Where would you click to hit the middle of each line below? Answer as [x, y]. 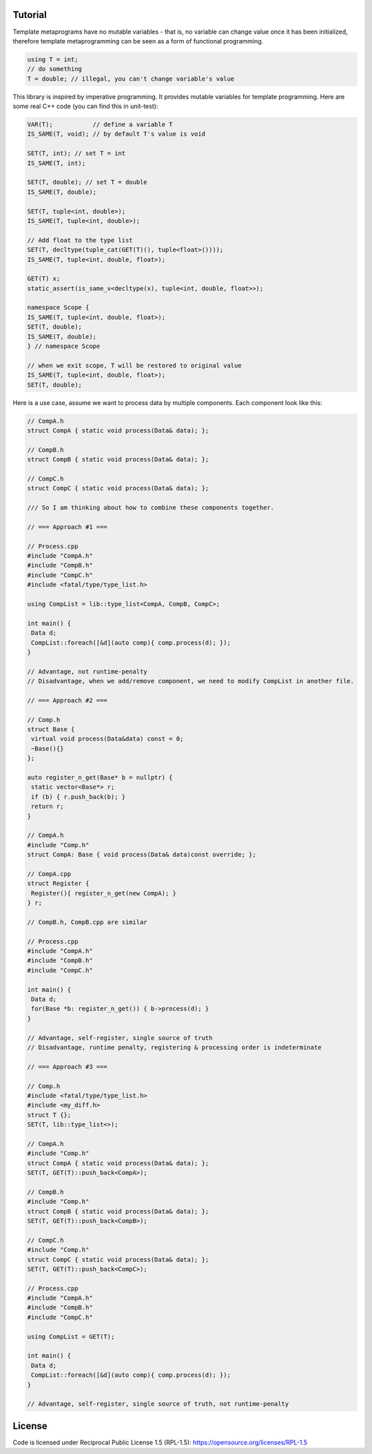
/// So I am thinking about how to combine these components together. [151, 508]
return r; [48, 807]
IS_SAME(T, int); [56, 163]
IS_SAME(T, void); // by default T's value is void [116, 134]
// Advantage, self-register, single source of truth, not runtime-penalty [158, 1404]
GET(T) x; [44, 279]
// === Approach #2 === [68, 700]
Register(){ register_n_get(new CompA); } [104, 893]
